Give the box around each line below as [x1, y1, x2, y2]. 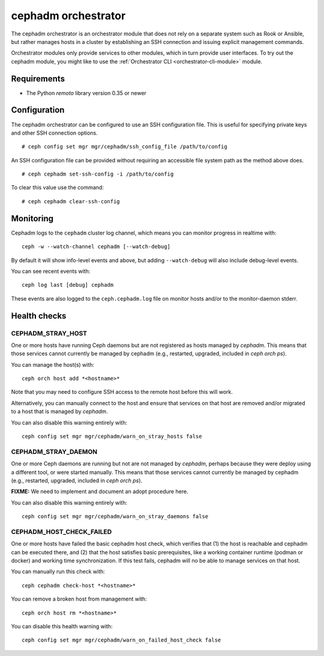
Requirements [11, 73, 65, 84]
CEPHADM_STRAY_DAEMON [11, 447, 98, 456]
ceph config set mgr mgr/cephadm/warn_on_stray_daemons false [22, 513, 209, 520]
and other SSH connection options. [11, 129, 98, 136]
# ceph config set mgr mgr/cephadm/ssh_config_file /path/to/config [22, 143, 227, 150]
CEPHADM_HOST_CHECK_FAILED [11, 527, 112, 536]
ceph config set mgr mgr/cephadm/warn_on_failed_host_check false [22, 637, 221, 643]
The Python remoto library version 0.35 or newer [26, 89, 147, 96]
